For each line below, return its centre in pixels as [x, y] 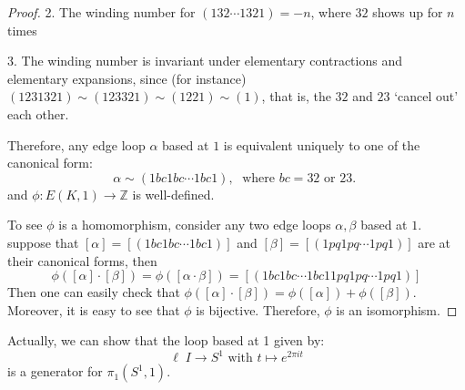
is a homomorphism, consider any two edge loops [195, 225]
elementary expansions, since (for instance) [127, 78]
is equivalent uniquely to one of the [322, 144]
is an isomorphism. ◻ [397, 309]
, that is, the [296, 96]
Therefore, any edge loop [76, 144]
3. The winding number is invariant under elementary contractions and [205, 61]
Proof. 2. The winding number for [101, 12]
